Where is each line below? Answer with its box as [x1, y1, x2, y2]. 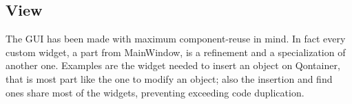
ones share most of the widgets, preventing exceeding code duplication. [6, 85, 304, 99]
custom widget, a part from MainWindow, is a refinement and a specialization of [6, 44, 346, 59]
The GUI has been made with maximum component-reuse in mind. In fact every [6, 31, 346, 46]
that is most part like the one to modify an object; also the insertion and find [6, 71, 333, 86]
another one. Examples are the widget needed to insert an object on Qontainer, [6, 58, 340, 73]
